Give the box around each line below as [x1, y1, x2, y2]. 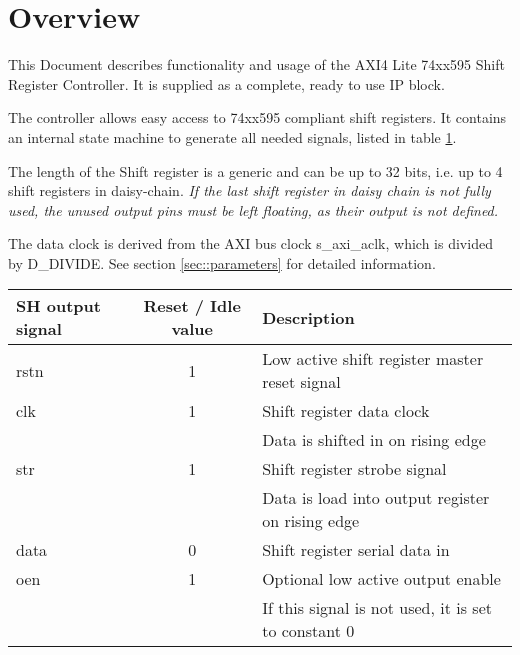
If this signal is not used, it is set [262, 596, 492, 620]
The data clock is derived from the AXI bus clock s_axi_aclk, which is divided [8, 233, 493, 254]
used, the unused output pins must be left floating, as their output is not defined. [8, 199, 499, 220]
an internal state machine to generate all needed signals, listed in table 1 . [8, 126, 457, 147]
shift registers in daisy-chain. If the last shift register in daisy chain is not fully [8, 180, 491, 201]
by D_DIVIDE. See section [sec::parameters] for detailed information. [8, 252, 436, 273]
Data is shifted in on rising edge [262, 428, 486, 452]
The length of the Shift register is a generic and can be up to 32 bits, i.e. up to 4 [8, 160, 503, 181]
